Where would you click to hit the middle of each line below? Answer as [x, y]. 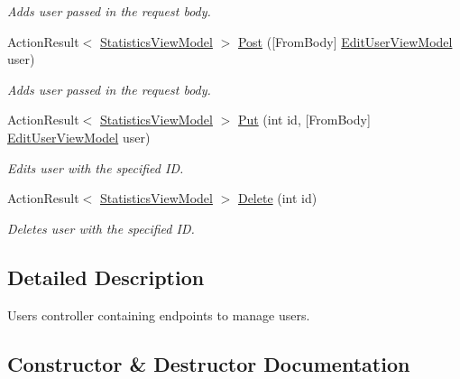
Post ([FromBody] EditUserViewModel [345, 41]
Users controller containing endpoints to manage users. [159, 314]
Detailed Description [106, 277]
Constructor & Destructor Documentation [209, 363]
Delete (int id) [277, 198]
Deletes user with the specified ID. [101, 228]
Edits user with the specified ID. [96, 167]
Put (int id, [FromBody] [304, 120]
